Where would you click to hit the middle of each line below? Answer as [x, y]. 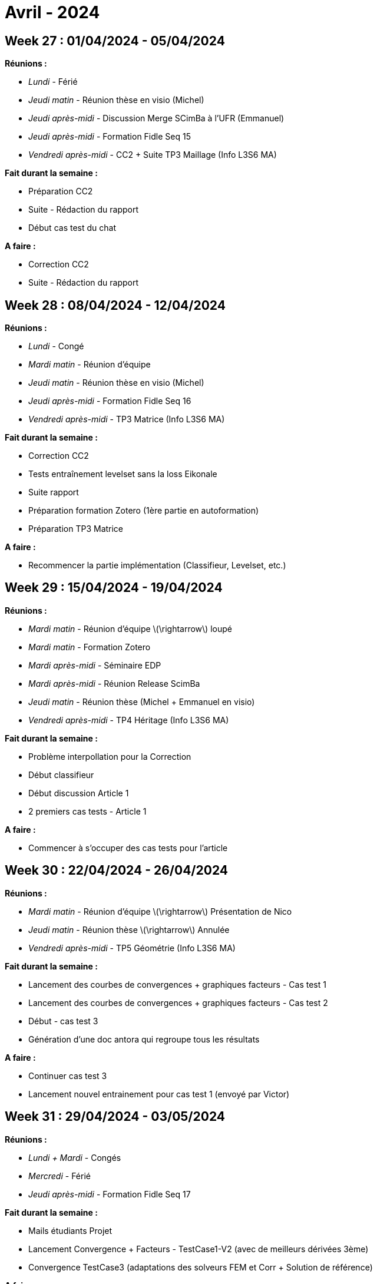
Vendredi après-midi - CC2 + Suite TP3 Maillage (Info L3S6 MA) [153, 155]
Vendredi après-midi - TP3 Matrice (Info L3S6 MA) [127, 419]
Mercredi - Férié [59, 1176]
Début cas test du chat [72, 228]
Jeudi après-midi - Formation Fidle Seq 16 [110, 401]
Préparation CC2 [61, 191]
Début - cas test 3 [63, 1021]
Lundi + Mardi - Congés [75, 1157]
